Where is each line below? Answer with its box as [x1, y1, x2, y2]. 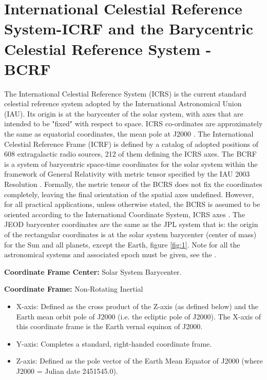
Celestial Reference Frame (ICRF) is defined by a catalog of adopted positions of [4, 138, 259, 149]
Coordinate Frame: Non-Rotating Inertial [4, 283, 143, 294]
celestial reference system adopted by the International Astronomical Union [4, 98, 242, 109]
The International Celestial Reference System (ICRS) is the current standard [4, 88, 246, 99]
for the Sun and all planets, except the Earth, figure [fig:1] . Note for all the [4, 239, 240, 250]
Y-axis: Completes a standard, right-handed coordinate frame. [16, 338, 212, 349]
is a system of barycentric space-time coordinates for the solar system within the [4, 158, 258, 169]
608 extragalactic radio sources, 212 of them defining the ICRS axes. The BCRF [4, 148, 257, 159]
